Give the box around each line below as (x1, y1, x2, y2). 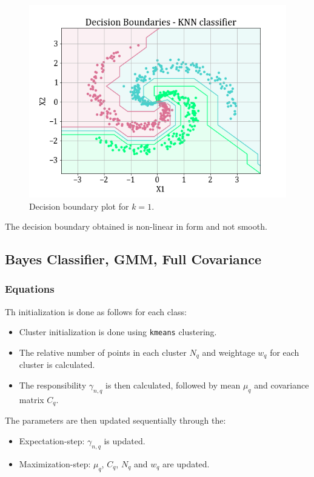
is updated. (104, 434, 145, 447)
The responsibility (19, 379, 87, 392)
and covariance (254, 379, 309, 392)
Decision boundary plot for (29, 199, 129, 212)
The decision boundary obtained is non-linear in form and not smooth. (5, 220, 267, 233)
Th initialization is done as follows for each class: (5, 305, 187, 318)
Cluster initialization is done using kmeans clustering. (19, 325, 217, 338)
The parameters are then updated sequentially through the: (5, 414, 226, 427)
